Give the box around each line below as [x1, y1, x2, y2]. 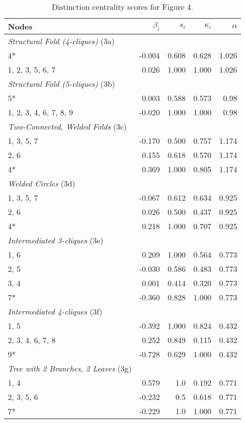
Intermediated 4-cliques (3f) [8, 306, 103, 317]
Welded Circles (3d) [8, 178, 76, 189]
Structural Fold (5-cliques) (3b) [8, 78, 115, 89]
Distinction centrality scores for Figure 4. [52, 1, 193, 12]
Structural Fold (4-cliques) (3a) [8, 35, 115, 47]
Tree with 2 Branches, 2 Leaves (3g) [8, 363, 132, 374]
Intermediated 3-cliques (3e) [8, 235, 104, 246]
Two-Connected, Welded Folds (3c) [8, 121, 127, 132]
